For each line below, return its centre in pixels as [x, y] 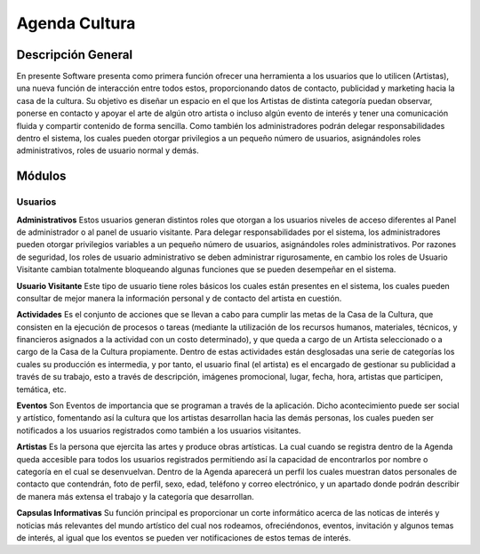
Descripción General [75, 55]
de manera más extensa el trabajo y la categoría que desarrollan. [136, 496]
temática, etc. [41, 389]
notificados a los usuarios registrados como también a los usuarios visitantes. [159, 430]
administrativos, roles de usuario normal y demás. [108, 150]
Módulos [41, 177]
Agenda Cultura [76, 23]
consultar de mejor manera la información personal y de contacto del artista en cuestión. [179, 298]
